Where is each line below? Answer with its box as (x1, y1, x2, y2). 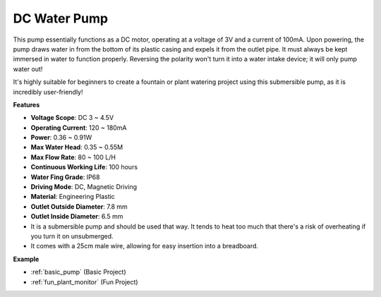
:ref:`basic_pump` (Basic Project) (30, 268, 126, 277)
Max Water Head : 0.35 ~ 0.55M (30, 143, 123, 152)
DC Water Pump (13, 11, 109, 26)
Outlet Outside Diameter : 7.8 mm (30, 202, 128, 211)
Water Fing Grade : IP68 (30, 173, 100, 181)
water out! (13, 64, 43, 73)
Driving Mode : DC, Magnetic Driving (30, 183, 138, 191)
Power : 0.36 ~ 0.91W (30, 133, 92, 142)
